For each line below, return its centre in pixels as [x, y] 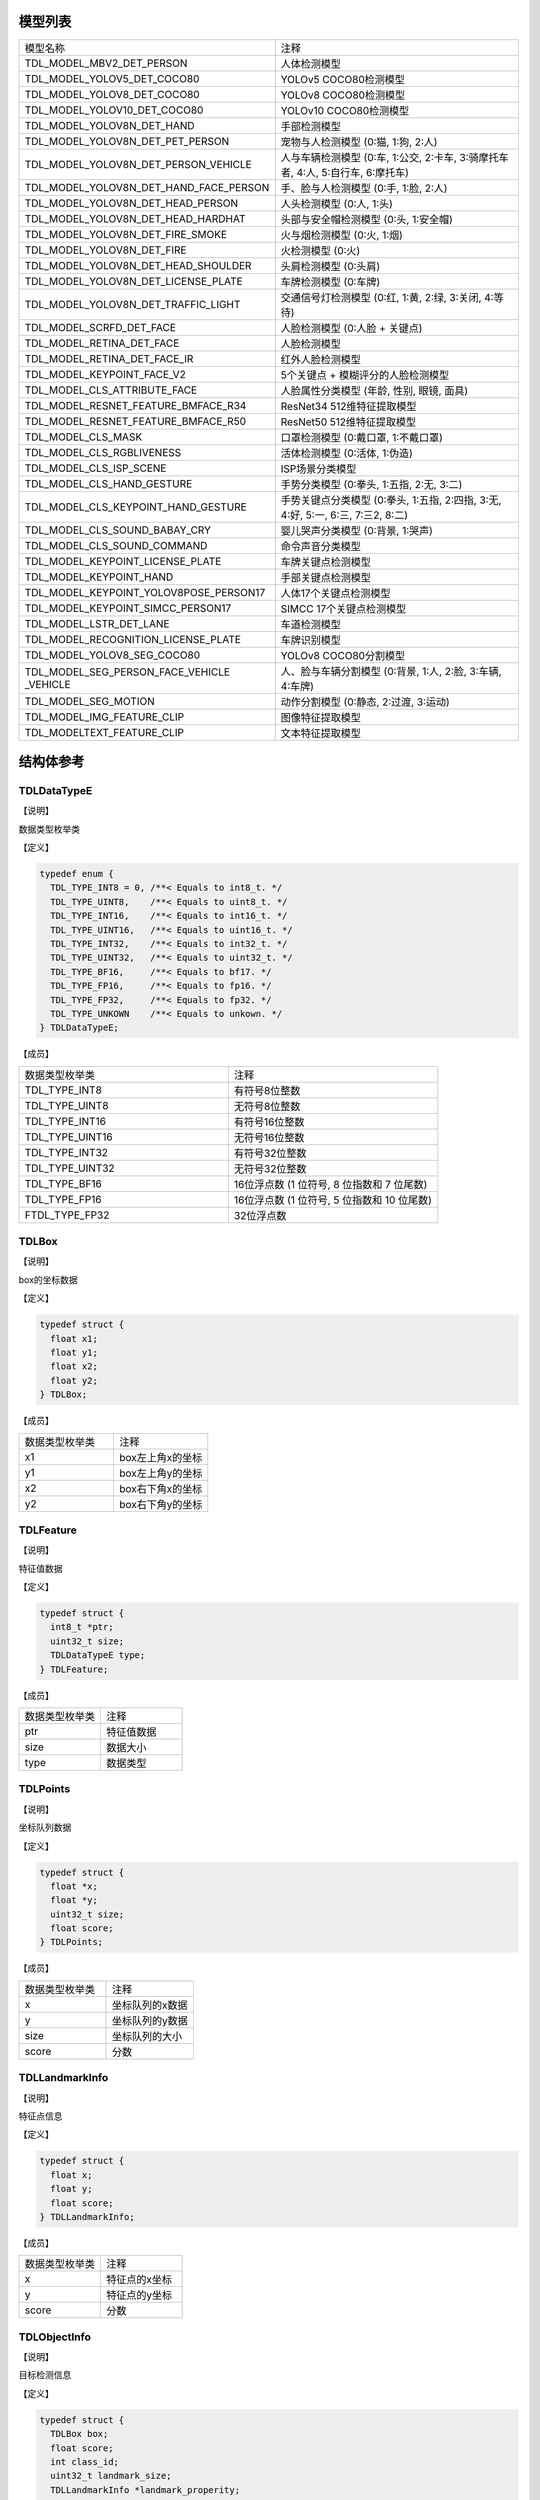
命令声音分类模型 [321, 546]
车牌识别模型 [311, 640]
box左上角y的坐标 [160, 1473]
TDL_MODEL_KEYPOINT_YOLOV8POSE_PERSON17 [145, 592]
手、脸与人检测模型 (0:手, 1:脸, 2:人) [364, 188]
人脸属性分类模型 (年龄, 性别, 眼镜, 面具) [374, 390]
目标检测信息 [45, 2375]
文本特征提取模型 [321, 733]
